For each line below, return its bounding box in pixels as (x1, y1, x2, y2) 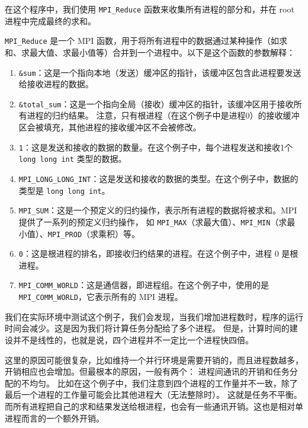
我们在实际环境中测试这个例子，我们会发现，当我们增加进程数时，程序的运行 (5, 310, 303, 322)
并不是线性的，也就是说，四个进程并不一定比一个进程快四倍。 (12, 333, 254, 346)
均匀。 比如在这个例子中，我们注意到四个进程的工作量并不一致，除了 (29, 376, 298, 389)
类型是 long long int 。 (18, 184, 110, 196)
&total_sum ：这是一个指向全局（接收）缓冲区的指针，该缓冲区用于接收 (18, 97, 294, 110)
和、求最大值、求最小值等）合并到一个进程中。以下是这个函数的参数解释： (5, 46, 295, 58)
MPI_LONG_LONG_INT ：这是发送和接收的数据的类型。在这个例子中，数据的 (18, 172, 299, 184)
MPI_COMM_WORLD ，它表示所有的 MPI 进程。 (18, 290, 183, 303)
